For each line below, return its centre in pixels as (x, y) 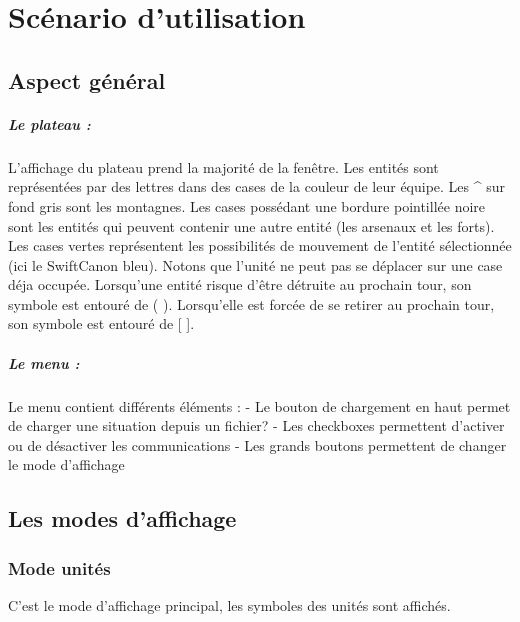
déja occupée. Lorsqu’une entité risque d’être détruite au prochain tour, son (240, 284)
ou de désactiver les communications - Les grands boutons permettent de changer (257, 444)
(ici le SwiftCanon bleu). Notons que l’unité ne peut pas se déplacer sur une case (255, 264)
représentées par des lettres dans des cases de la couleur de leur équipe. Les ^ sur (256, 186)
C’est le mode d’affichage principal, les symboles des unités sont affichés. (229, 605)
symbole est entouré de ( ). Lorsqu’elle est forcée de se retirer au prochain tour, (251, 303)
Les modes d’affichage (122, 518)
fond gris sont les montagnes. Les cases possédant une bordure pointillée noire (247, 205)
